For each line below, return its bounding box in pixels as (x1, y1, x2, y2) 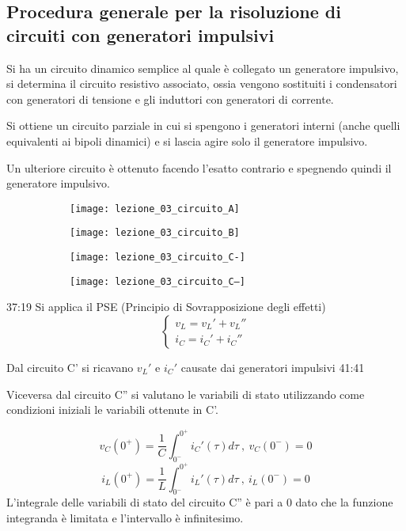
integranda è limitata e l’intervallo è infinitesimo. (6, 510, 244, 526)
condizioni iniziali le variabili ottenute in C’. (6, 401, 219, 418)
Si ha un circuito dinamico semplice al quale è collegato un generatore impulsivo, (6, 59, 399, 76)
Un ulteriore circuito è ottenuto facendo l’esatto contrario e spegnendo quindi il (6, 159, 392, 176)
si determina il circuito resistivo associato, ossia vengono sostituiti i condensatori (6, 75, 397, 92)
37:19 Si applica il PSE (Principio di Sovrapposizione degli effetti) (6, 298, 326, 315)
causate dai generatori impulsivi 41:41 (180, 358, 365, 375)
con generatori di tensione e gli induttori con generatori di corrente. (6, 90, 334, 107)
